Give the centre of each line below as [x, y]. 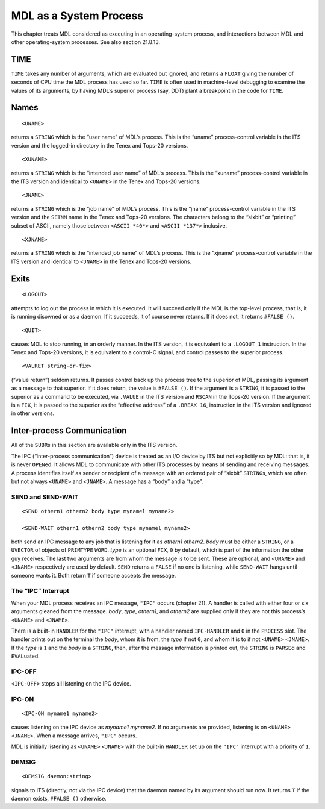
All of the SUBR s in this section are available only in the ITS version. [94, 445]
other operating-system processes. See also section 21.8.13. [86, 42]
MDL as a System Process [77, 16]
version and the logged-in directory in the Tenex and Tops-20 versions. [100, 145]
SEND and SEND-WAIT [45, 497]
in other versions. [33, 413]
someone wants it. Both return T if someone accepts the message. [94, 575]
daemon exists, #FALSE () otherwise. [59, 799]
